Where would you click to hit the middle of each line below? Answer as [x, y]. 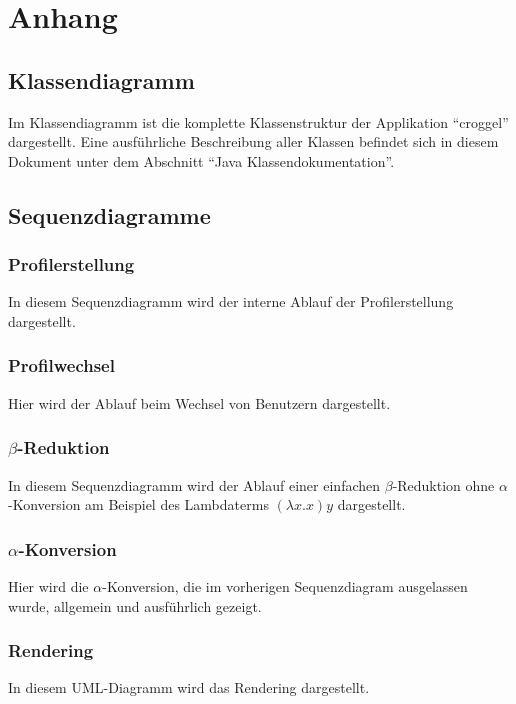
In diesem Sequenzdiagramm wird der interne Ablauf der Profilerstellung [231, 301]
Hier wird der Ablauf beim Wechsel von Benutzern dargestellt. [199, 402]
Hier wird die [48, 585]
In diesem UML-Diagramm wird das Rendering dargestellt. [189, 687]
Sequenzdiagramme [109, 214]
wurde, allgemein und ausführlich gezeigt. [135, 605]
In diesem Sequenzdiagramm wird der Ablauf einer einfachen [194, 484]
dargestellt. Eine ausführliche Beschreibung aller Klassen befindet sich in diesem [253, 141]
